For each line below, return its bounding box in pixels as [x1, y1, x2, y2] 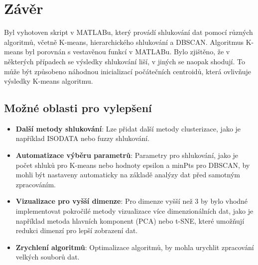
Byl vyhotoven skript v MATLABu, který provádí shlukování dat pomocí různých [4, 27, 253, 37]
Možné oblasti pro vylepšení [4, 100, 152, 116]
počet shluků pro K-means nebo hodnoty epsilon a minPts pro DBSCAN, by [15, 159, 250, 170]
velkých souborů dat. [15, 252, 80, 262]
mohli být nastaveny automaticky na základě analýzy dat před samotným [15, 169, 240, 180]
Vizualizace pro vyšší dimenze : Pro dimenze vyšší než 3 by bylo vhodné [15, 196, 248, 206]
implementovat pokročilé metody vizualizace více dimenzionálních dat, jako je [15, 206, 254, 216]
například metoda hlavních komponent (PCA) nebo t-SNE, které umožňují [15, 215, 245, 226]
